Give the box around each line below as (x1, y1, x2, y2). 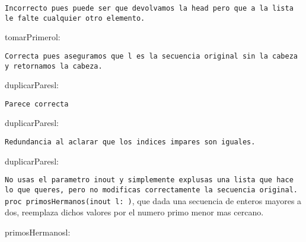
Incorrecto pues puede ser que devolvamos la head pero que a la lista (5, 4, 294, 12)
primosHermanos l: (5, 225, 71, 238)
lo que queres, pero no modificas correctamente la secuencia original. (5, 185, 298, 194)
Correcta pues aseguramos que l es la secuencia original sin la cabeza (5, 51, 298, 60)
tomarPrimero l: (5, 31, 60, 43)
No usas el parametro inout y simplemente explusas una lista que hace (5, 176, 294, 185)
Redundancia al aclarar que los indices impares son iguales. (5, 138, 256, 147)
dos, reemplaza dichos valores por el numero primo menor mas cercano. (5, 206, 264, 218)
